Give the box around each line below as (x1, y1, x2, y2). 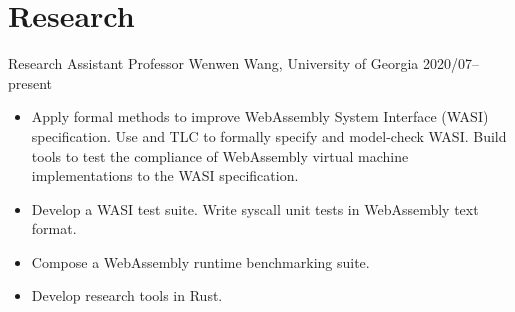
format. (31, 218, 77, 239)
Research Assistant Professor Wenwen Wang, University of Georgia (8, 53, 419, 74)
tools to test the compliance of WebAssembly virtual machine (31, 145, 409, 166)
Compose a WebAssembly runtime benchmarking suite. (31, 251, 370, 272)
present (8, 72, 53, 93)
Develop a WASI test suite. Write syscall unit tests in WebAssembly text (31, 198, 479, 219)
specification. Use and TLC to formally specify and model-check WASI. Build (31, 125, 507, 146)
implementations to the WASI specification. (31, 165, 299, 186)
